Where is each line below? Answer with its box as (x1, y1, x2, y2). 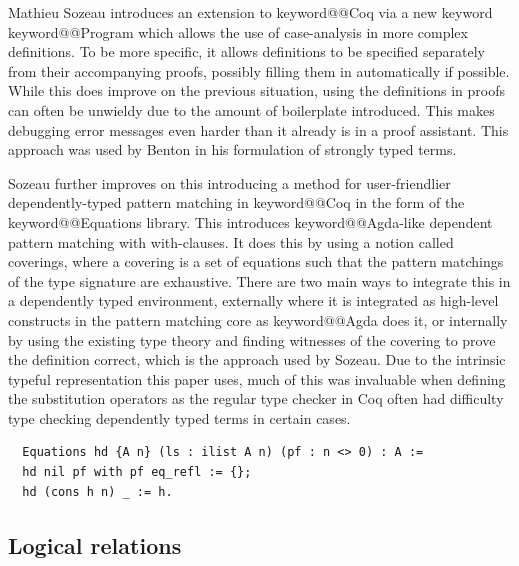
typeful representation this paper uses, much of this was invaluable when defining (8, 368, 506, 389)
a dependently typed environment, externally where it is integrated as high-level (8, 290, 499, 311)
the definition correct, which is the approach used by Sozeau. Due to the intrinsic (8, 349, 506, 370)
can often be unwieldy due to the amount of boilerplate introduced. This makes (8, 99, 495, 120)
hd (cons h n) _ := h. (22, 484, 173, 499)
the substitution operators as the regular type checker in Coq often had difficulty (8, 388, 504, 409)
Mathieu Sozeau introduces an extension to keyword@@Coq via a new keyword (8, 2, 493, 22)
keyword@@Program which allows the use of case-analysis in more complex (8, 21, 468, 42)
